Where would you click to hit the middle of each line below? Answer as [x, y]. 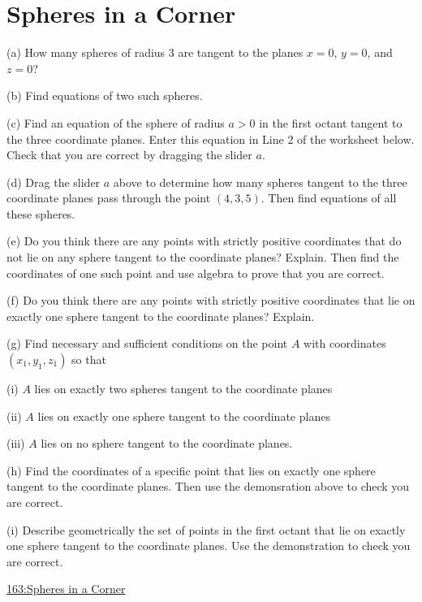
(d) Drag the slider [54, 182]
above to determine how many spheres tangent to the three [260, 182]
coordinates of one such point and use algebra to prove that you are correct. [196, 273]
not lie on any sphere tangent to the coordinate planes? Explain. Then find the [203, 257]
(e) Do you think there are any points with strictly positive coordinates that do [204, 241]
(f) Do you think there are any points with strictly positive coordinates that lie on [211, 300]
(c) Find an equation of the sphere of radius [116, 122]
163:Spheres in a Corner [66, 589]
